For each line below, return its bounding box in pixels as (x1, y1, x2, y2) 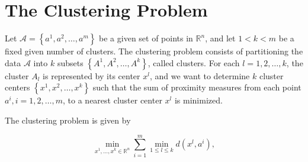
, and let (205, 32, 236, 44)
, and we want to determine (149, 69, 250, 82)
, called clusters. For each (147, 56, 240, 69)
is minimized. (174, 94, 223, 106)
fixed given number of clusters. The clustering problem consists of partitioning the (5, 45, 303, 57)
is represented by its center (43, 69, 140, 82)
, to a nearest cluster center (63, 94, 162, 106)
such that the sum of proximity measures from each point (92, 81, 301, 93)
